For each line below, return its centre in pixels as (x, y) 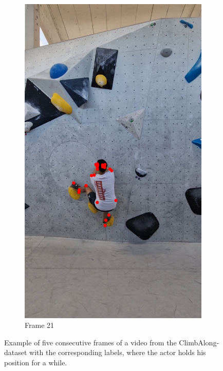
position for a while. (36, 362)
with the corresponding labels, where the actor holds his (118, 352)
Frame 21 (40, 325)
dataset (16, 352)
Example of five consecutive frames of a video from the (90, 342)
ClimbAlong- (199, 342)
